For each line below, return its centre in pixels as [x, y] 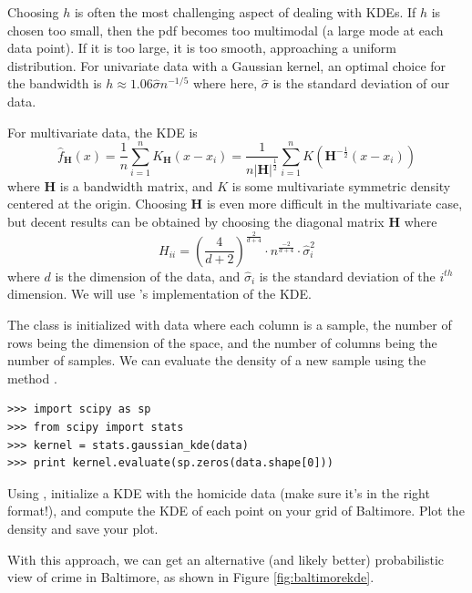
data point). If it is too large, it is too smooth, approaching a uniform [202, 48]
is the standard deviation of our [361, 83]
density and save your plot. [83, 529]
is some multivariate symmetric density [341, 185]
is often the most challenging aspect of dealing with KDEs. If [245, 12]
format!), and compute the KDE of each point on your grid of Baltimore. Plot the [236, 511]
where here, [225, 83]
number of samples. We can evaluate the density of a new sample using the [217, 360]
